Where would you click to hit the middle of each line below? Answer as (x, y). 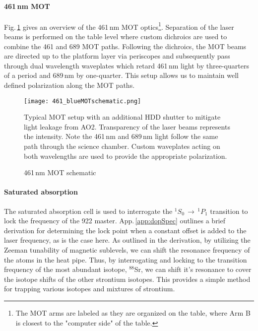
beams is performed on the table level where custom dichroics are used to (116, 36)
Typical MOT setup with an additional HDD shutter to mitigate (122, 117)
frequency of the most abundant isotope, (65, 269)
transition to (229, 211)
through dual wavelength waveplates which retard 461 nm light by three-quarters (127, 65)
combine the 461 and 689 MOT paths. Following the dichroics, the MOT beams (125, 46)
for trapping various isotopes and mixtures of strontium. (90, 289)
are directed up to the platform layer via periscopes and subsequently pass (117, 56)
